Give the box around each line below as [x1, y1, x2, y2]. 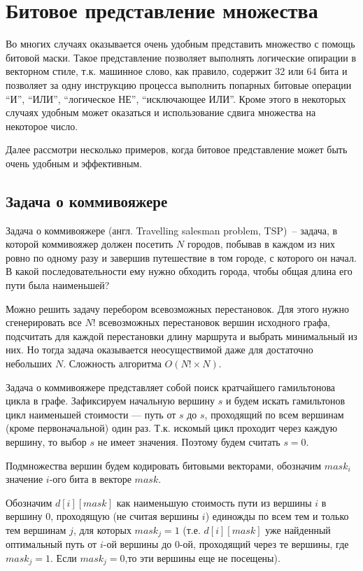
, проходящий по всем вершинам [204, 407, 344, 421]
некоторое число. [6, 118, 78, 133]
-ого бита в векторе [49, 472, 131, 486]
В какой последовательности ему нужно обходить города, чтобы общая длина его [6, 264, 353, 279]
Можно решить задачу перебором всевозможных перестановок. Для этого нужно [6, 301, 349, 316]
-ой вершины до [103, 537, 172, 551]
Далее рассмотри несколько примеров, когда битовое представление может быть [6, 142, 348, 157]
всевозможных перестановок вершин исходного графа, [99, 315, 330, 330]
